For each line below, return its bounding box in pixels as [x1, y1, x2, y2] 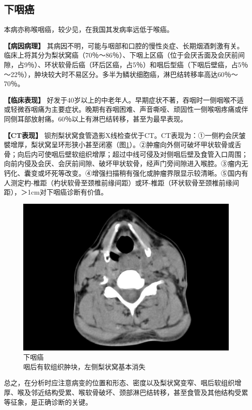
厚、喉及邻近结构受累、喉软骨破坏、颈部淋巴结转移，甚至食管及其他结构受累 [4, 387, 248, 397]
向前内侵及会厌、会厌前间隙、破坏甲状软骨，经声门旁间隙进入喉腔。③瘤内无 [4, 158, 248, 168]
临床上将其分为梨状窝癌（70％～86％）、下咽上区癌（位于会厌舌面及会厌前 [4, 50, 238, 60]
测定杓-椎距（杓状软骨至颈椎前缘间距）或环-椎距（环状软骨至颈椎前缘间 [10, 177, 239, 187]
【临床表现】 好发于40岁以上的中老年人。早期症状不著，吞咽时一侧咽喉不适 [4, 94, 244, 105]
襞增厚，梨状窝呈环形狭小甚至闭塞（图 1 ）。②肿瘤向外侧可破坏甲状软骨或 [4, 139, 235, 150]
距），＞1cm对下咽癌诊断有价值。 [4, 187, 108, 197]
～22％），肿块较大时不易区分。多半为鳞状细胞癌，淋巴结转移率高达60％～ [4, 69, 238, 79]
